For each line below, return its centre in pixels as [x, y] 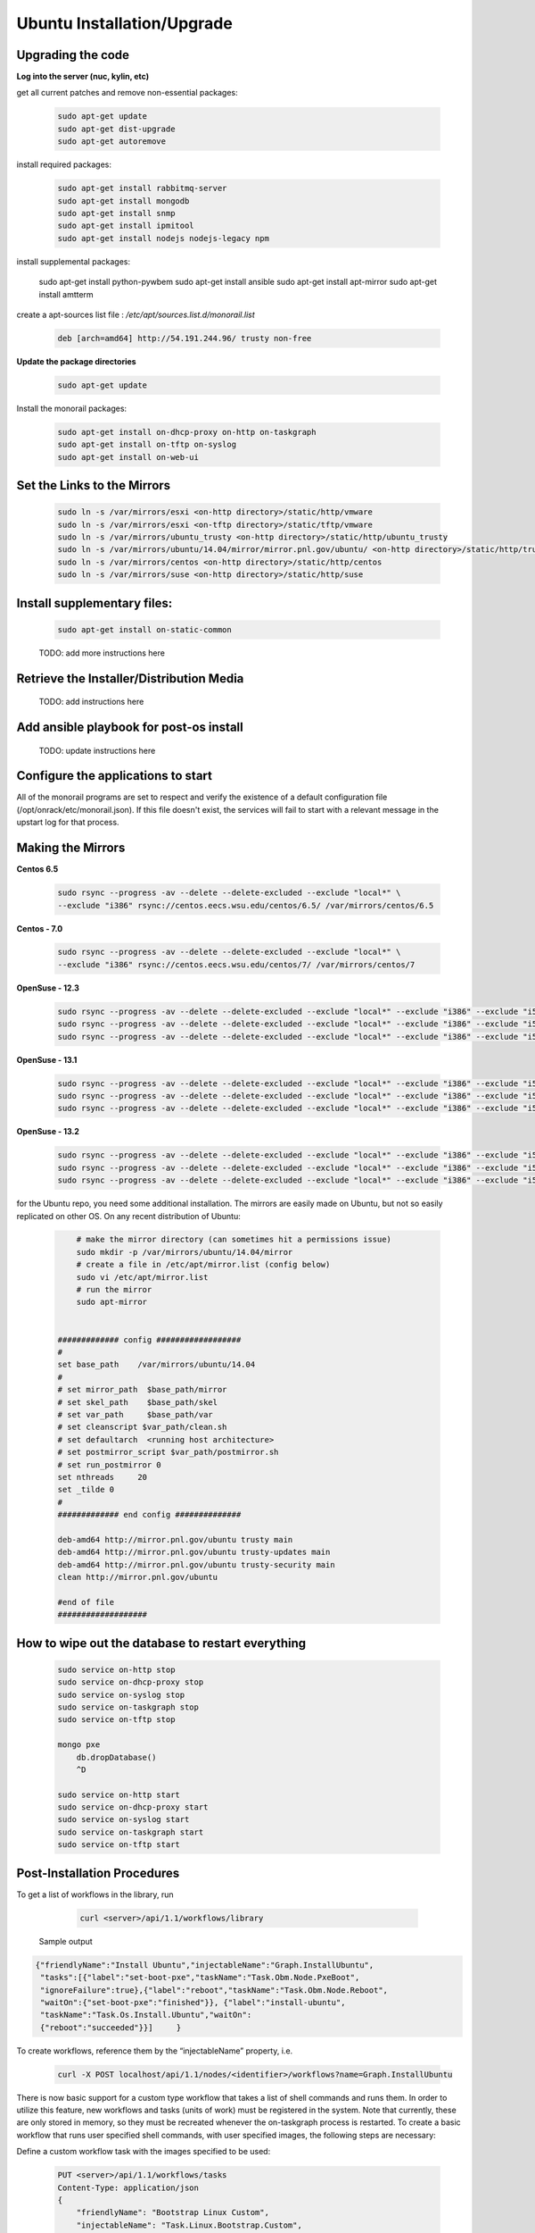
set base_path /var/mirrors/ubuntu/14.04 [156, 1365]
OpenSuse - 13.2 [48, 1132]
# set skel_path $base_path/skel [138, 1402]
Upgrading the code [73, 55]
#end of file [86, 1602]
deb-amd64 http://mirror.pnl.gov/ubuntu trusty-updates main [194, 1552]
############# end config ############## [149, 1515]
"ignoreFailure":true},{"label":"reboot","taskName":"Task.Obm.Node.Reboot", [214, 1990]
